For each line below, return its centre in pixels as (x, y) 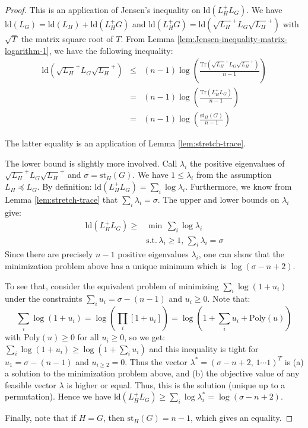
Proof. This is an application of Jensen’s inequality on (103, 9)
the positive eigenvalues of (237, 163)
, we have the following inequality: (111, 50)
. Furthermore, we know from (239, 186)
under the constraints (44, 298)
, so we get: (145, 337)
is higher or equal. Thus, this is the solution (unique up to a (176, 384)
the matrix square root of (67, 39)
